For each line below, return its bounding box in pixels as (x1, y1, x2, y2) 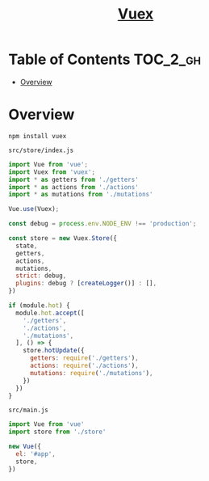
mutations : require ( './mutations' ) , (29, 369, 153, 377)
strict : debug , (15, 272, 67, 280)
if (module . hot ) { (8, 302, 70, 310)
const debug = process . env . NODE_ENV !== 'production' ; (8, 220, 197, 228)
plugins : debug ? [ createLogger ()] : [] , (15, 280, 157, 288)
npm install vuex (8, 132, 67, 140)
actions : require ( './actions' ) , (29, 361, 139, 369)
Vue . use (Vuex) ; (8, 205, 60, 213)
